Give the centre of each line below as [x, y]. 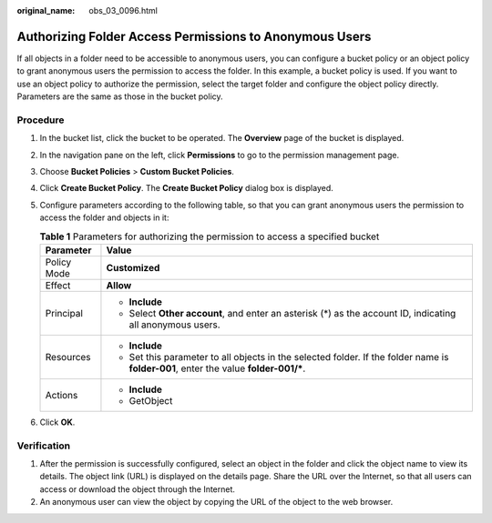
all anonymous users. [174, 325]
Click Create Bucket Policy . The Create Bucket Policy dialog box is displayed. [187, 188]
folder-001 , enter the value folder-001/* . [217, 368]
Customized [133, 267]
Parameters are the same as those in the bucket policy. [120, 96]
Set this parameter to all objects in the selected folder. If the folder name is [289, 357]
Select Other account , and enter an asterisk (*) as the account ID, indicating [292, 313]
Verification [44, 446]
